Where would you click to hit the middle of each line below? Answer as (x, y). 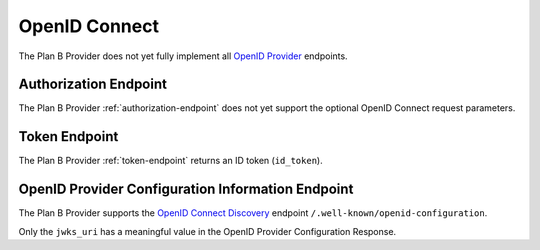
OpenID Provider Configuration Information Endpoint (186, 189)
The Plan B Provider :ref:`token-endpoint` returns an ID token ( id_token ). (171, 161)
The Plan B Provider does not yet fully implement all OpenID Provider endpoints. (183, 56)
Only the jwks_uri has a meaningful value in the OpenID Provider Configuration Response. (207, 231)
